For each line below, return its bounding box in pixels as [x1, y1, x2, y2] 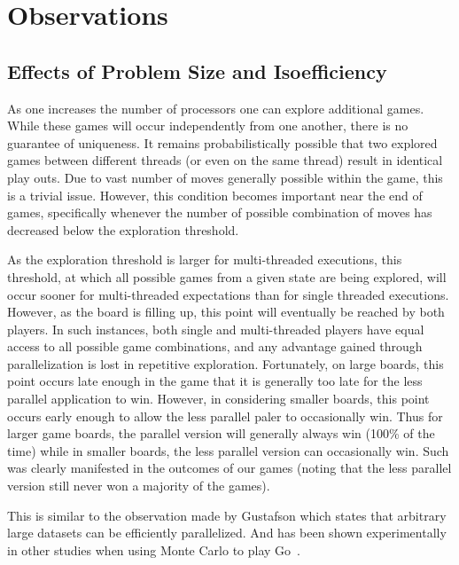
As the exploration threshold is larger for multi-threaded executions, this [7, 250, 402, 269]
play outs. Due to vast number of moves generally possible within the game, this [7, 168, 443, 186]
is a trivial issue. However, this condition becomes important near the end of [7, 185, 423, 204]
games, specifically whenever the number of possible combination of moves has [7, 203, 432, 222]
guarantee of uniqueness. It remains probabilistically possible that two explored [7, 133, 438, 152]
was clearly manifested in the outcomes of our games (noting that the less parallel [7, 459, 452, 477]
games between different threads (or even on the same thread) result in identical [7, 151, 443, 169]
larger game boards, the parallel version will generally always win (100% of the [7, 424, 435, 443]
